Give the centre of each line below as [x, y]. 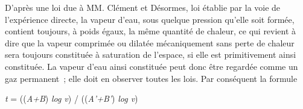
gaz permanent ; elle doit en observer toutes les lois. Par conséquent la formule [151, 78]
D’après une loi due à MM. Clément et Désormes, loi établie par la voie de [143, 7]
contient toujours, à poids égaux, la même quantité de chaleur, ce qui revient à [151, 31]
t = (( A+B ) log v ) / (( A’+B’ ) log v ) [72, 98]
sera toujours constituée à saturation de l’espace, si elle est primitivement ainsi [151, 54]
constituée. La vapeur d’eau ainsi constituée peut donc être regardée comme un [151, 66]
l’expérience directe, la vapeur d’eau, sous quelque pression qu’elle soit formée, [150, 19]
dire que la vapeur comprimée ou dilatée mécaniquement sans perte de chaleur [150, 42]
